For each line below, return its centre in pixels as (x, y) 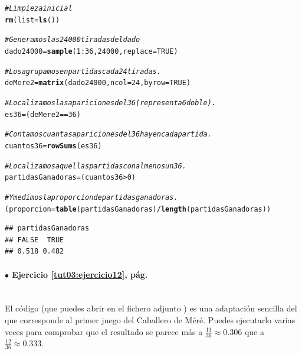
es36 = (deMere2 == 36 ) (43, 114)
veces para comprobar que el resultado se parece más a (104, 331)
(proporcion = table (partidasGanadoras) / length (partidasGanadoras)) (138, 209)
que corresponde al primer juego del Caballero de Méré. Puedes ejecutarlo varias (150, 319)
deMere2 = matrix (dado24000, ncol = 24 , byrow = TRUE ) (98, 83)
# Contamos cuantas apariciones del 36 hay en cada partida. (108, 134)
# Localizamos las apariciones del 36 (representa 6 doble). (111, 103)
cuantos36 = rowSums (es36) (53, 146)
